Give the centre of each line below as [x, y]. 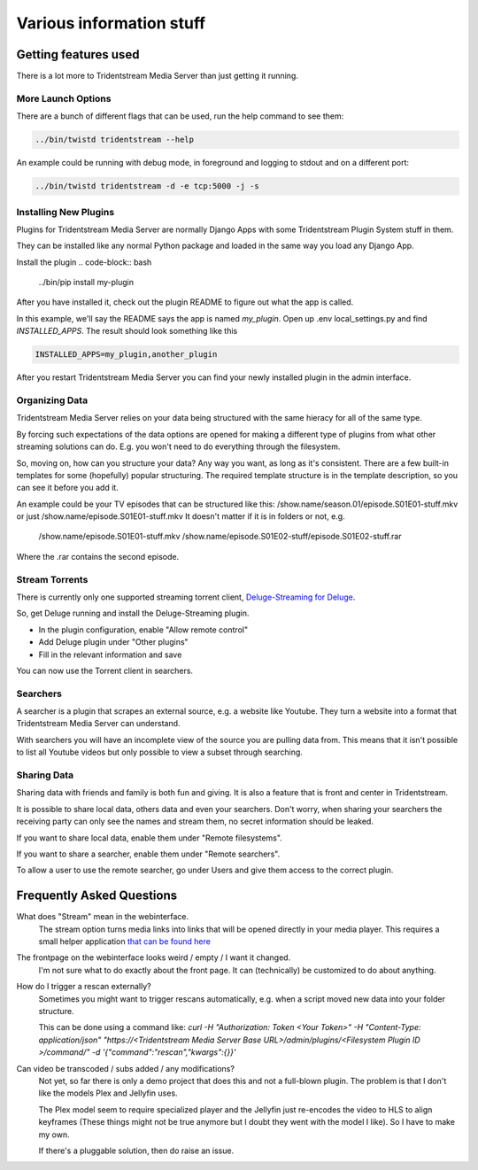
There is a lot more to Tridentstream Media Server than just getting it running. [157, 76]
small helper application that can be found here [125, 941]
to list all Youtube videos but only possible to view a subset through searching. [159, 752]
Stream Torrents [52, 579]
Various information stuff [111, 23]
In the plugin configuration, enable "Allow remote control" [143, 630]
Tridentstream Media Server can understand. [98, 724]
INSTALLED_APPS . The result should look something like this [127, 331]
